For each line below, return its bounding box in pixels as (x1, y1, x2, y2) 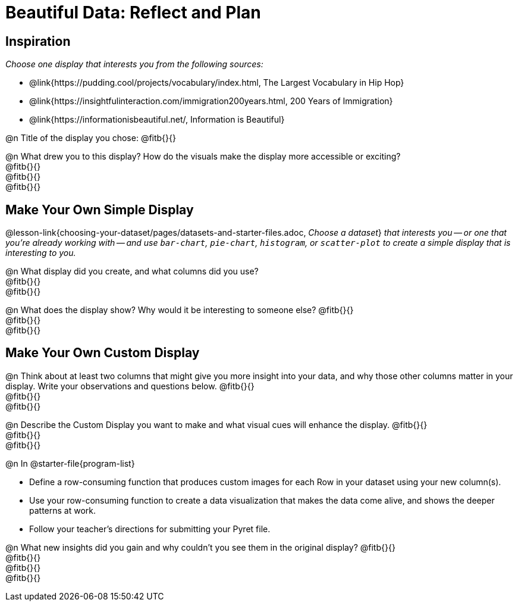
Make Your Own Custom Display (5, 345, 200, 361)
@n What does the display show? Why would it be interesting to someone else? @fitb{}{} (5, 305, 354, 316)
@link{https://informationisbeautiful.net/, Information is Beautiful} (29, 114, 285, 125)
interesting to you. (5, 248, 76, 258)
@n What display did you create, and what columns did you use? (5, 266, 259, 277)
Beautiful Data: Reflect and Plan (5, 2, 261, 23)
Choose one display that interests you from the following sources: (5, 59, 263, 70)
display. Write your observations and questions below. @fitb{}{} (5, 380, 255, 391)
